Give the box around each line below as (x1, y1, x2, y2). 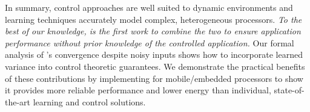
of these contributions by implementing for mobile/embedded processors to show (5, 72, 303, 84)
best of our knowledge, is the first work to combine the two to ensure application (5, 25, 301, 37)
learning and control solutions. (33, 95, 146, 108)
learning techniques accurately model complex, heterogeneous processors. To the (5, 13, 302, 25)
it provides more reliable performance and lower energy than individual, (5, 84, 271, 96)
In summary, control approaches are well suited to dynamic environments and (5, 1, 293, 13)
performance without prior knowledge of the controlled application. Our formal (5, 36, 294, 49)
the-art (5, 95, 31, 108)
